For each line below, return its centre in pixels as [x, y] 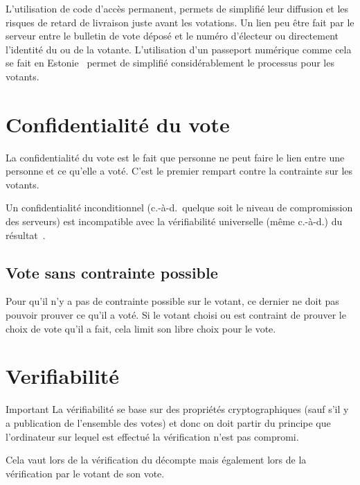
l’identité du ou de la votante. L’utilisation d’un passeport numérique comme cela [179, 49]
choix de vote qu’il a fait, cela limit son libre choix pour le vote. [141, 328]
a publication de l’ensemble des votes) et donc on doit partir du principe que [168, 422]
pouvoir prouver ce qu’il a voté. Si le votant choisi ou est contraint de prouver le [176, 315]
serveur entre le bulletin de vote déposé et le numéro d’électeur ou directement [172, 36]
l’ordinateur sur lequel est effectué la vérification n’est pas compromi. [152, 436]
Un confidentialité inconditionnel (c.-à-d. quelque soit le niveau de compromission [179, 208]
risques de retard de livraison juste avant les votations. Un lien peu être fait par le [180, 22]
